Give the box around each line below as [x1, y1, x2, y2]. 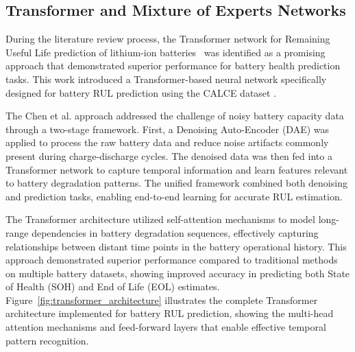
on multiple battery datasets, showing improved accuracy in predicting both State [5, 266, 350, 280]
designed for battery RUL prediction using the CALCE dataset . [5, 85, 277, 99]
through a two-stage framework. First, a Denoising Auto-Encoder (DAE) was [5, 121, 330, 136]
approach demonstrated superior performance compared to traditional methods [5, 253, 338, 267]
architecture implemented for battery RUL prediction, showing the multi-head [5, 306, 334, 320]
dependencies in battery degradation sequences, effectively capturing [32, 225, 319, 239]
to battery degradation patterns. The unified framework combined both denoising [5, 176, 347, 190]
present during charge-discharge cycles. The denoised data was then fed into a [5, 148, 332, 163]
